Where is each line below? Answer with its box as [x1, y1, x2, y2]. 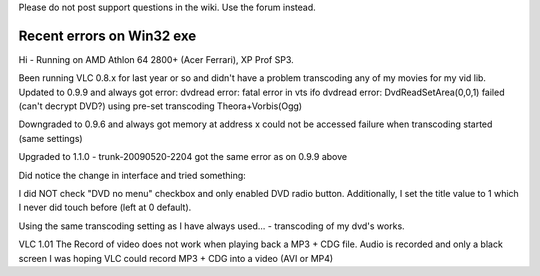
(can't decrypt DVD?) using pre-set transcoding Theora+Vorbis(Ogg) [18, 100, 303, 112]
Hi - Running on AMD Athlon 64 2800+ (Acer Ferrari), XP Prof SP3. [18, 53, 294, 65]
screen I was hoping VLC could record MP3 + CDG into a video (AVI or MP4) [18, 252, 334, 264]
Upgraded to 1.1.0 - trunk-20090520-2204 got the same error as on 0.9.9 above [18, 151, 348, 163]
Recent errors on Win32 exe [18, 27, 197, 44]
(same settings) [18, 132, 84, 144]
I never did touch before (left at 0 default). [18, 201, 192, 214]
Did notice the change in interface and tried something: [18, 169, 247, 181]
